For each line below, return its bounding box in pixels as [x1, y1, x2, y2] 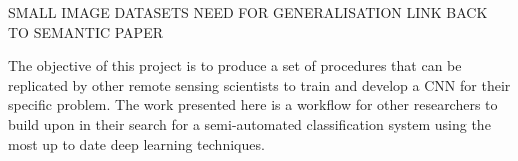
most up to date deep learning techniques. [8, 133, 265, 154]
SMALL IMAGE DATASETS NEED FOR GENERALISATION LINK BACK [8, 2, 488, 22]
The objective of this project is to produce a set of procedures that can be [8, 55, 462, 76]
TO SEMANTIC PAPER [8, 21, 163, 42]
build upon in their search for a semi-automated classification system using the [8, 113, 491, 134]
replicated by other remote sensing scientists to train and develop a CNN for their [8, 74, 511, 95]
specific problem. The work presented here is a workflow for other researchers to [8, 94, 498, 115]
